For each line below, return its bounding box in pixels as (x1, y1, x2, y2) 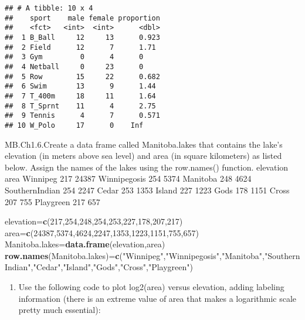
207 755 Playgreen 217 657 (5, 195, 100, 207)
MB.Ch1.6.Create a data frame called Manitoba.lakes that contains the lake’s (5, 138, 283, 150)
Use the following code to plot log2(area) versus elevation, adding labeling (18, 281, 284, 293)
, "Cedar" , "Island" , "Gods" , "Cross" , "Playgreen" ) (30, 261, 193, 273)
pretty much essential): (18, 304, 101, 316)
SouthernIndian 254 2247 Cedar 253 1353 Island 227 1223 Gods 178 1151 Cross (5, 183, 290, 196)
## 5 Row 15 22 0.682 (5, 72, 160, 81)
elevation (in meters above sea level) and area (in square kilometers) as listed (5, 149, 282, 162)
